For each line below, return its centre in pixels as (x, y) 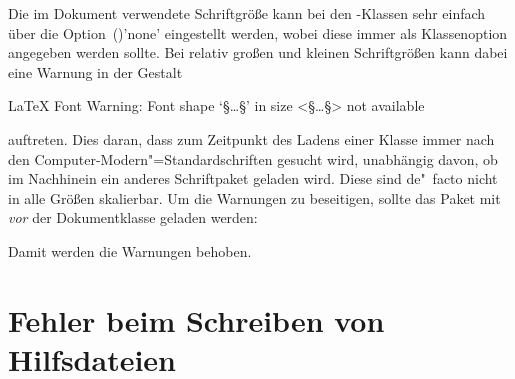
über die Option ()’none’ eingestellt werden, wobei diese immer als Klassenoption (258, 32)
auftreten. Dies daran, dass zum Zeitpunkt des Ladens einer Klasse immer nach (251, 138)
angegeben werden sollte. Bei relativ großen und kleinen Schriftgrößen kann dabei (258, 52)
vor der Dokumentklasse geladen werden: (133, 217)
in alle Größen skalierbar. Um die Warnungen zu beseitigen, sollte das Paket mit (254, 197)
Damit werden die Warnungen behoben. (130, 250)
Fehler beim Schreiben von (196, 319)
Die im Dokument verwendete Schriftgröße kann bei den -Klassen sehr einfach (247, 13)
